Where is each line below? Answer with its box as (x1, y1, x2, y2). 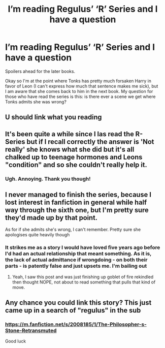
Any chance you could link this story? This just (5, 299, 152, 307)
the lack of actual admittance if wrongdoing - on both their (5, 256, 148, 263)
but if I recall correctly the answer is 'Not (26, 137, 154, 146)
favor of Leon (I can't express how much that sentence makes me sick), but (5, 83, 159, 89)
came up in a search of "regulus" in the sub (5, 306, 141, 315)
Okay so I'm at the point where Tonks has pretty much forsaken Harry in (5, 78, 152, 84)
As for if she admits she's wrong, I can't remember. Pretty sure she (5, 226, 141, 232)
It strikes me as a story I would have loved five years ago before (5, 244, 161, 251)
